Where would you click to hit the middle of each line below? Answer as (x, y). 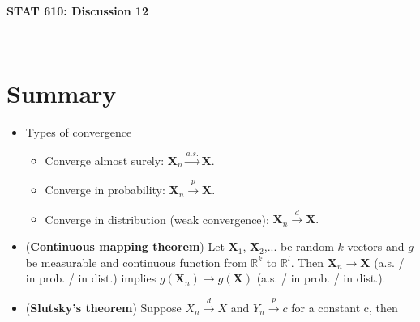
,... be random (299, 246)
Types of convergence (79, 132)
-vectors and (374, 246)
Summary (62, 93)
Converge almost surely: (105, 160)
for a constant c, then (345, 307)
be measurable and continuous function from (136, 262)
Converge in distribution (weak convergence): (157, 219)
